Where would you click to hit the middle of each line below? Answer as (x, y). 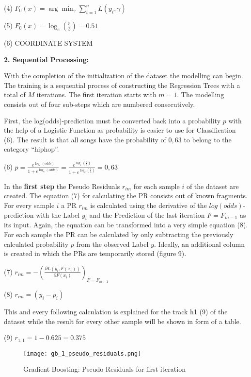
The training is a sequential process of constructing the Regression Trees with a (122, 85)
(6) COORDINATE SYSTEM (48, 43)
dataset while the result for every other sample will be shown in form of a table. (123, 321)
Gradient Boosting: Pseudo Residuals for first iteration (104, 369)
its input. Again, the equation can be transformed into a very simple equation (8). (126, 225)
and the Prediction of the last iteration (147, 214)
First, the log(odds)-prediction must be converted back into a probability (112, 120)
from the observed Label (112, 244)
